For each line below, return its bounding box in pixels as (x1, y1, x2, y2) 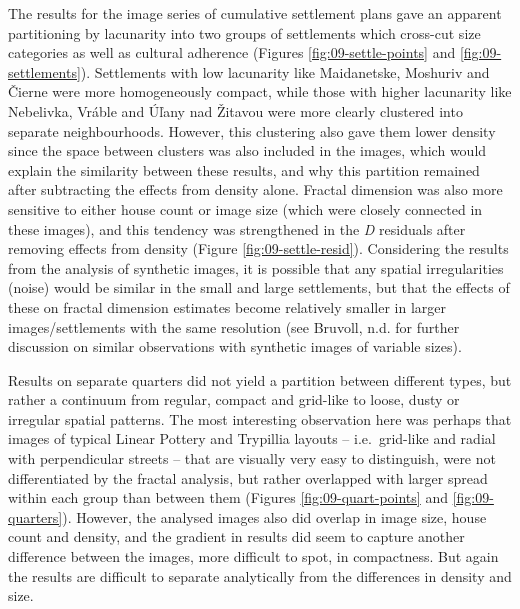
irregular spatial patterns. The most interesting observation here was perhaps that (8, 408, 512, 429)
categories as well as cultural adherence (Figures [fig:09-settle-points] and (8, 42, 456, 63)
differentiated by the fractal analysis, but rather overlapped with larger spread (8, 467, 488, 488)
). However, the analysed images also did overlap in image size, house (62, 506, 487, 527)
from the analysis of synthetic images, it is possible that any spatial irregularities (8, 257, 504, 278)
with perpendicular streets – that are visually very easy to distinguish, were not (8, 448, 496, 469)
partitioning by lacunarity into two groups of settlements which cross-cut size (8, 22, 481, 43)
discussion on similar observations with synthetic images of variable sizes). (8, 336, 462, 357)
